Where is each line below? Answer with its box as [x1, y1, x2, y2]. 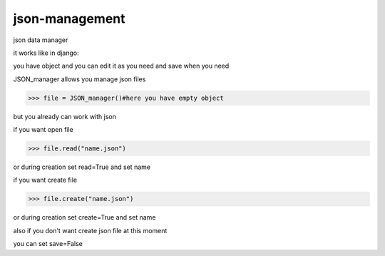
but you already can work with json [13, 112, 117, 121]
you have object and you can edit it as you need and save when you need [13, 61, 230, 71]
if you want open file [13, 126, 74, 134]
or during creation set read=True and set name [13, 163, 151, 171]
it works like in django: [13, 48, 79, 57]
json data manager [13, 36, 68, 44]
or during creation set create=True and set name [13, 213, 156, 222]
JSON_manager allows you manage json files [13, 75, 146, 83]
